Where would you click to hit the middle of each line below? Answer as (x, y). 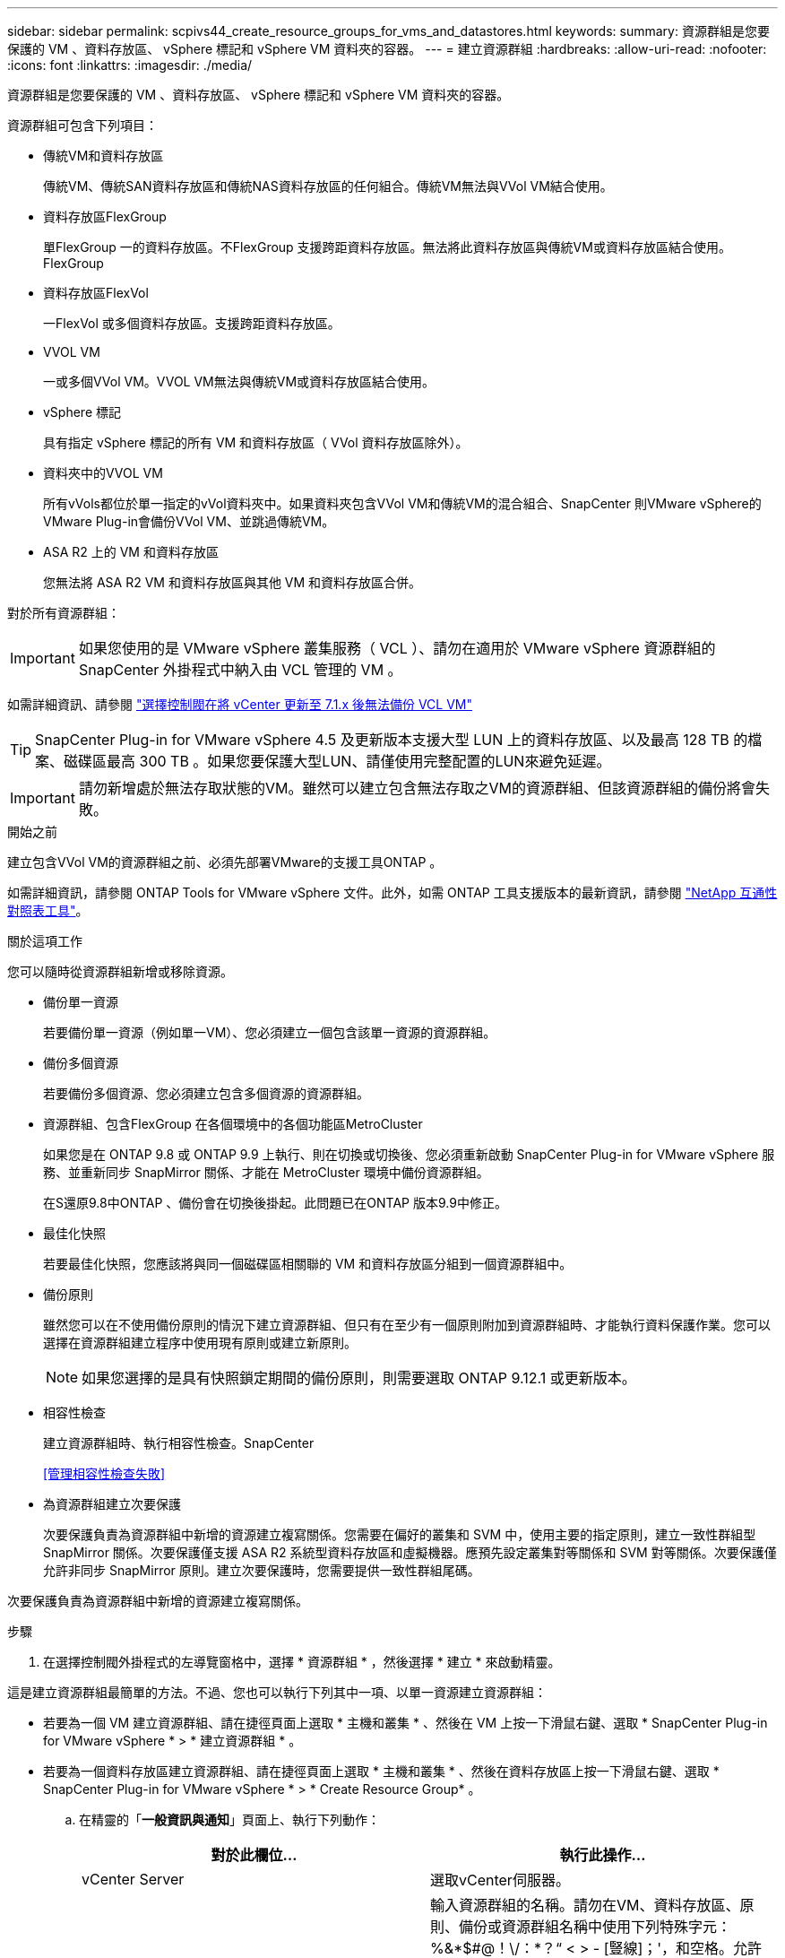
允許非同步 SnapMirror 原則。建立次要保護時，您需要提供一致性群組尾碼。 (262, 1570)
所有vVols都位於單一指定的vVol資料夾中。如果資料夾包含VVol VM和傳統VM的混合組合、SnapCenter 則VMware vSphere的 (402, 503)
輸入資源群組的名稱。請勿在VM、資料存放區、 (585, 1905)
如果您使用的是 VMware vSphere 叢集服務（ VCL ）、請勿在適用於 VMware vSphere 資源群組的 (397, 648)
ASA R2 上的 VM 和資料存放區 (131, 552)
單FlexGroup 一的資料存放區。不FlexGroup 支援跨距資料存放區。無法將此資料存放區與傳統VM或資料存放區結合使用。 (387, 247)
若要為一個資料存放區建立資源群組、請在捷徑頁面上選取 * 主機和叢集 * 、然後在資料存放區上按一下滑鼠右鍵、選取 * (381, 1771)
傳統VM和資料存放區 (104, 156)
